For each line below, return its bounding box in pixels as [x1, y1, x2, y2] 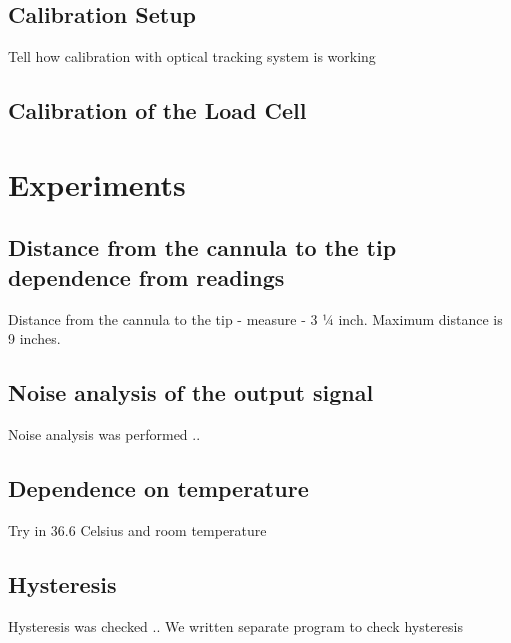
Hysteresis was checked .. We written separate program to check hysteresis [8, 615, 463, 636]
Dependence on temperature [8, 472, 309, 503]
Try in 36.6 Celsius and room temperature [8, 519, 267, 540]
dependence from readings [8, 261, 285, 292]
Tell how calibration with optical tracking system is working [8, 46, 376, 67]
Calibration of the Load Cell [8, 95, 307, 126]
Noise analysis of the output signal [8, 377, 374, 408]
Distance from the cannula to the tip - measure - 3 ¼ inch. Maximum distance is [8, 308, 503, 329]
